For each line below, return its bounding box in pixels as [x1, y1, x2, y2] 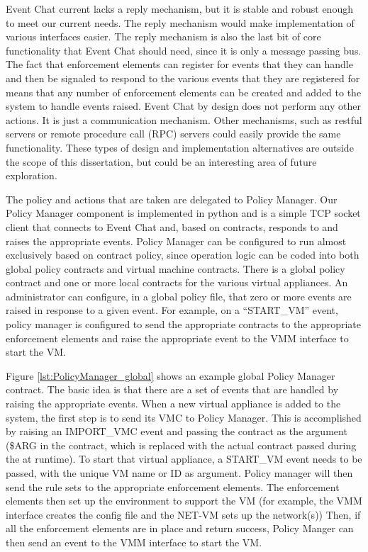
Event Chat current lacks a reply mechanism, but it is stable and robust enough [6, 1, 353, 16]
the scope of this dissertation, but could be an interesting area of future [6, 154, 317, 169]
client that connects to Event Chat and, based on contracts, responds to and [6, 219, 338, 234]
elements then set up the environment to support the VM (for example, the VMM [6, 493, 362, 508]
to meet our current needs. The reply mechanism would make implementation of [6, 15, 355, 30]
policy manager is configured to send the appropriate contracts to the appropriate [6, 317, 362, 332]
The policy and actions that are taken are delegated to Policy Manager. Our [6, 191, 338, 206]
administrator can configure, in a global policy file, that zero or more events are [6, 288, 352, 303]
